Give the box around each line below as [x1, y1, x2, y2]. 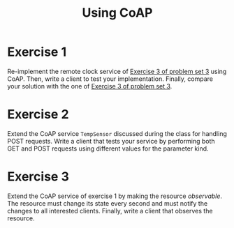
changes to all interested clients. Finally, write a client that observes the [7, 206, 213, 215]
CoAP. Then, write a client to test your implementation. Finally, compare [7, 75, 213, 83]
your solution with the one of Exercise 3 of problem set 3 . [7, 82, 173, 90]
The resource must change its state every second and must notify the [7, 199, 208, 207]
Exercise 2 [7, 107, 69, 123]
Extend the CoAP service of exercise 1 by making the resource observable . [7, 192, 222, 200]
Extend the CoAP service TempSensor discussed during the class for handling [7, 129, 227, 137]
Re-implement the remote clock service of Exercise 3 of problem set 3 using [7, 67, 227, 75]
